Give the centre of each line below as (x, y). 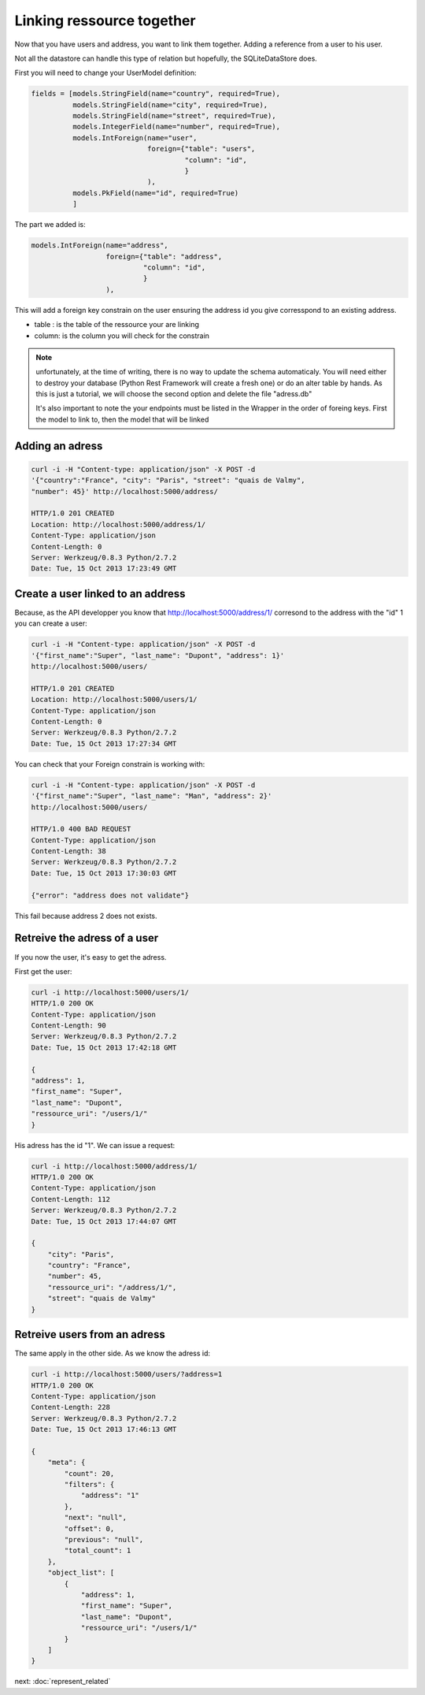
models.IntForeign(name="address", (100, 245)
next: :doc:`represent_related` (63, 1682)
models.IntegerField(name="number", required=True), (176, 127)
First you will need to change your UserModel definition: (105, 73)
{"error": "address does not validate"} (110, 895)
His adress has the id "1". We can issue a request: (95, 1145)
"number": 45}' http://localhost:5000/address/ (124, 491)
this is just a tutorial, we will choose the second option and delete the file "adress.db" (174, 394)
